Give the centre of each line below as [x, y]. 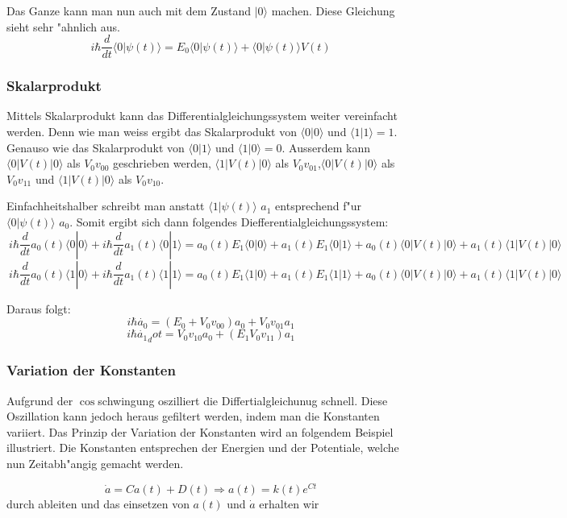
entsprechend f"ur [319, 206]
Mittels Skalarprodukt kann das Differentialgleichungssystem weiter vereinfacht [202, 116]
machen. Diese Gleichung [333, 10]
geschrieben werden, [162, 163]
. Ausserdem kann [326, 147]
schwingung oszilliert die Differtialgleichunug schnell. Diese [243, 400]
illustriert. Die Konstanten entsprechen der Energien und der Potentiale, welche [203, 448]
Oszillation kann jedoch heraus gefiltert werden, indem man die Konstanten [193, 416]
